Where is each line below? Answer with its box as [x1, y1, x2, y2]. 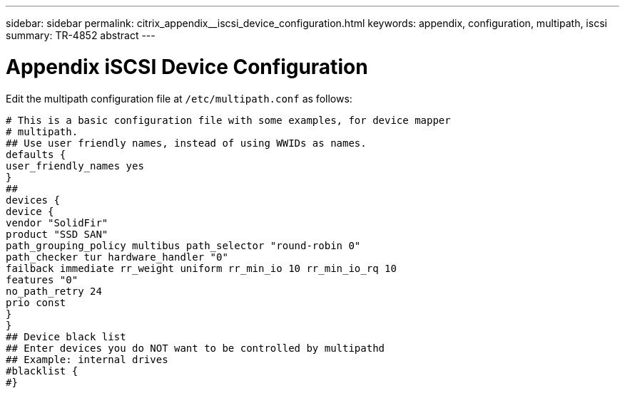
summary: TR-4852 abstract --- [6, 29, 156, 41]
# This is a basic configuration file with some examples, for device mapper [6, 114, 451, 126]
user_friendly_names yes [6, 159, 144, 172]
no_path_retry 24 [6, 285, 102, 297]
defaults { [6, 148, 66, 160]
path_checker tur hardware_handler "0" [6, 251, 228, 263]
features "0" [6, 273, 78, 285]
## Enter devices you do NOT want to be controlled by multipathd [6, 342, 385, 354]
